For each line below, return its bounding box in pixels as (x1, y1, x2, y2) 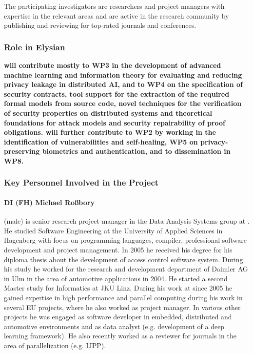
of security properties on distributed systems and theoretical (4, 107, 212, 118)
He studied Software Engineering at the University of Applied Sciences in (4, 225, 223, 235)
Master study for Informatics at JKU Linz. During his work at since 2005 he (4, 283, 233, 293)
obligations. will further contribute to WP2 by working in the (4, 127, 216, 137)
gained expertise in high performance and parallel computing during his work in (4, 292, 243, 302)
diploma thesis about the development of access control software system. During (4, 254, 243, 264)
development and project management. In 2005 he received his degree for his (4, 244, 233, 254)
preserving (4, 146, 40, 156)
